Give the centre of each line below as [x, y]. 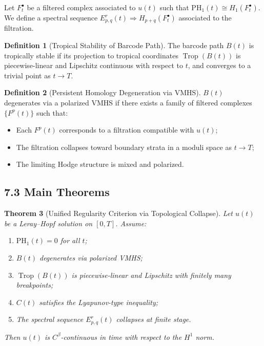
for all [70, 240]
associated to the [205, 17]
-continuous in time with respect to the [121, 337]
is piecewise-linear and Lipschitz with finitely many [151, 275]
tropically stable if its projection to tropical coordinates [91, 55]
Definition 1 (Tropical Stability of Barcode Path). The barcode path [114, 45]
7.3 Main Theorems [57, 192]
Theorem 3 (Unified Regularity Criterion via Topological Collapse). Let [118, 213]
